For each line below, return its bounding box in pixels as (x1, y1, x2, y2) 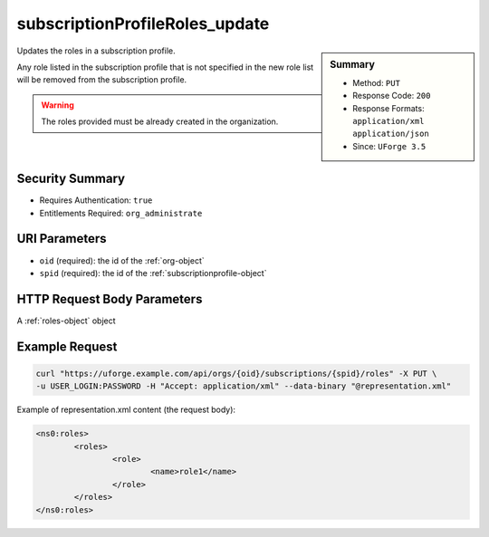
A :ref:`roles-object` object (16, 315, 117, 326)
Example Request (16, 339, 118, 354)
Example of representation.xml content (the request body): (16, 404, 235, 416)
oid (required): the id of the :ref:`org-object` (39, 254, 206, 266)
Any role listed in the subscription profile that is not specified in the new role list (16, 62, 314, 72)
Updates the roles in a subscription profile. (16, 45, 176, 56)
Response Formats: (352, 102, 425, 113)
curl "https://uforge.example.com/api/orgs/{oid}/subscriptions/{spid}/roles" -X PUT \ (35, 368, 437, 379)
